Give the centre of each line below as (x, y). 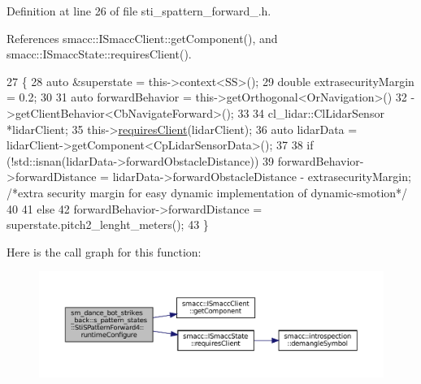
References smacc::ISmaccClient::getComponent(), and (142, 38)
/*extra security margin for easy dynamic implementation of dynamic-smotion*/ (207, 192)
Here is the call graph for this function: (104, 251)
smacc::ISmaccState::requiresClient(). (99, 54)
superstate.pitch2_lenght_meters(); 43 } (108, 224)
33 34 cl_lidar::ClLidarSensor (311, 112)
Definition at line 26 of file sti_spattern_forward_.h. (139, 11)
